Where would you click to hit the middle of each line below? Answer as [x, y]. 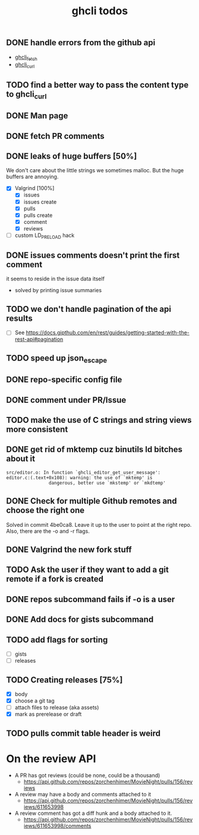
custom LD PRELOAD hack [45, 236]
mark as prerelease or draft [48, 714]
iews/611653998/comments [57, 825]
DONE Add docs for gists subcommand [80, 620]
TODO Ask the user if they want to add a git [88, 570]
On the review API [51, 759]
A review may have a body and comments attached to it [83, 794]
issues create [40, 202]
